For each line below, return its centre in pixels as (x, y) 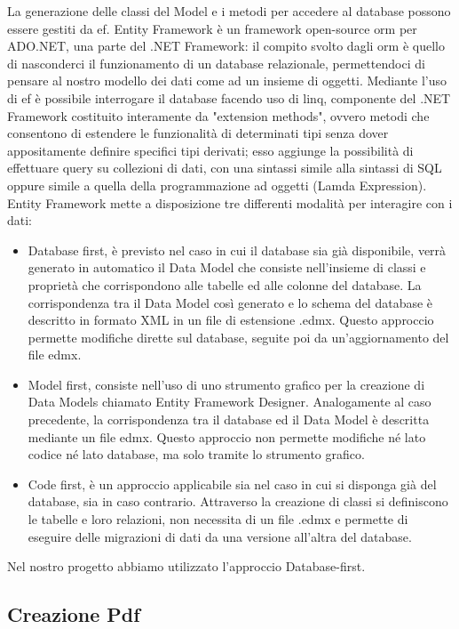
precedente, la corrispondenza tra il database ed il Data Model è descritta (229, 419)
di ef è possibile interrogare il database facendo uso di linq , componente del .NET (229, 97)
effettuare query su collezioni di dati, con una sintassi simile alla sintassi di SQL (225, 168)
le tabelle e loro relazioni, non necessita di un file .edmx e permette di (218, 519)
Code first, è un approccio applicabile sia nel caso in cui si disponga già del (232, 484)
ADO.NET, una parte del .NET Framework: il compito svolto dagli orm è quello (226, 46)
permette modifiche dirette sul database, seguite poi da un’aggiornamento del (238, 337)
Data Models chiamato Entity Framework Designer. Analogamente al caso (229, 402)
